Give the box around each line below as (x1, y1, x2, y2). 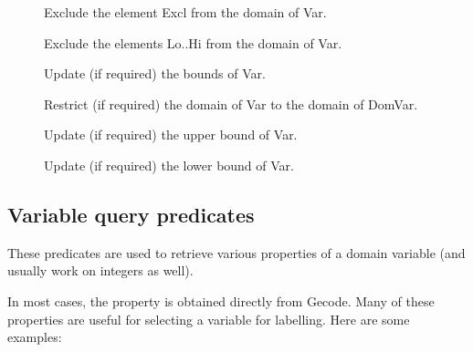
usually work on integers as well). (7, 261, 194, 280)
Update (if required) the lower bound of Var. (44, 155, 294, 174)
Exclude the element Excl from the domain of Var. (44, 3, 327, 21)
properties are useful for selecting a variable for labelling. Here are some (7, 309, 410, 328)
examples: (7, 327, 62, 347)
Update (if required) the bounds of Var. (44, 64, 266, 83)
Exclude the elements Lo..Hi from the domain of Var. (44, 33, 342, 52)
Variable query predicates (7, 200, 255, 228)
